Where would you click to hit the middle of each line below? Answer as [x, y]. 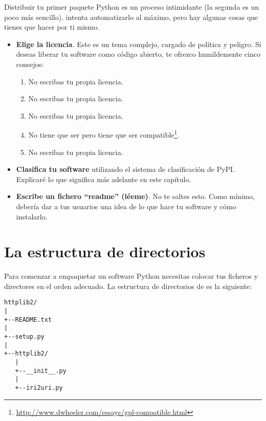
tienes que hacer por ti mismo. [52, 27]
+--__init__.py [41, 371]
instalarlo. [32, 216]
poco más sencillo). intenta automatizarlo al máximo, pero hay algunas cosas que [131, 17]
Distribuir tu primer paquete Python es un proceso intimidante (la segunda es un [132, 7]
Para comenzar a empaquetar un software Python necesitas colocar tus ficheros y [131, 276]
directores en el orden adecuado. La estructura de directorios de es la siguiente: [128, 286]
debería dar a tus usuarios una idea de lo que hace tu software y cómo [126, 206]
